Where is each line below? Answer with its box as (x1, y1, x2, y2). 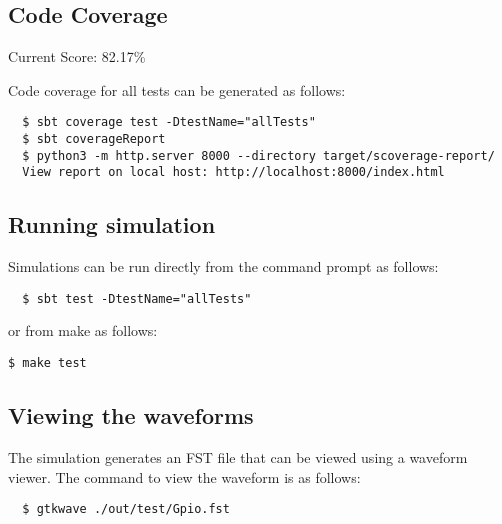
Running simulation (8, 209, 216, 240)
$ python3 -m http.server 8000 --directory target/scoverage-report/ (22, 148, 495, 163)
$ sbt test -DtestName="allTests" (22, 291, 252, 306)
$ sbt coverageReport (22, 132, 166, 147)
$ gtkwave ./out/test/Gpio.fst (22, 502, 230, 517)
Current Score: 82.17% (8, 46, 146, 67)
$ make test (8, 356, 87, 371)
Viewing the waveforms (8, 400, 254, 431)
